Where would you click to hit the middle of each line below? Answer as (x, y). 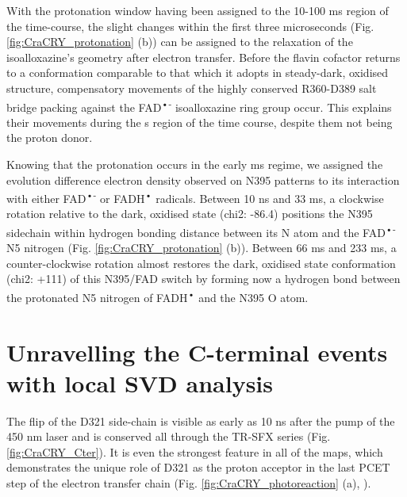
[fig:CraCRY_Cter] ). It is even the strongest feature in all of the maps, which (195, 451)
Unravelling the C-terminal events (197, 352)
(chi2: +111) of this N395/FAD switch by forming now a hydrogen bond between (203, 279)
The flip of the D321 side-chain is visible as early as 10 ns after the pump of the (201, 421)
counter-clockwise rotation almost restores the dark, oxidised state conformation (201, 263)
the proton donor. (50, 138)
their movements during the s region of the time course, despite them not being (200, 122)
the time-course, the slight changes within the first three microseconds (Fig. (190, 26)
